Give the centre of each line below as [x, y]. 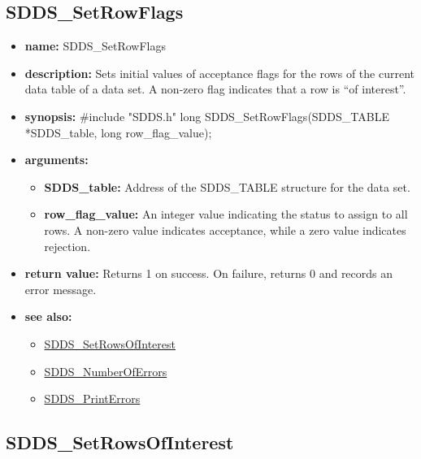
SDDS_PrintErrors [92, 398]
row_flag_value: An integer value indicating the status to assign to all [226, 214]
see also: [48, 316]
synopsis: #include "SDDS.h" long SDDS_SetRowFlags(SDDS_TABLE [207, 116]
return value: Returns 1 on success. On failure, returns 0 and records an [209, 273]
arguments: [56, 160]
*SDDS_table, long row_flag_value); [118, 132]
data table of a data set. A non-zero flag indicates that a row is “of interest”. [215, 89]
